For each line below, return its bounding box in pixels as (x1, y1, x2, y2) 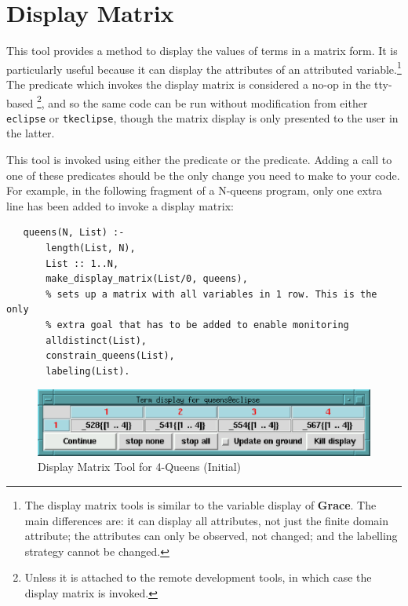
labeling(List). (46, 365, 130, 377)
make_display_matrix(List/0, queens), (46, 273, 248, 285)
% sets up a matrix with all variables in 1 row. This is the (46, 288, 377, 300)
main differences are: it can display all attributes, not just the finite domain (24, 512, 389, 528)
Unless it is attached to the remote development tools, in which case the (24, 569, 372, 586)
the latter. (6, 125, 55, 141)
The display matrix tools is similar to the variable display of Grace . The (24, 497, 377, 513)
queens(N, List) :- (23, 227, 125, 239)
